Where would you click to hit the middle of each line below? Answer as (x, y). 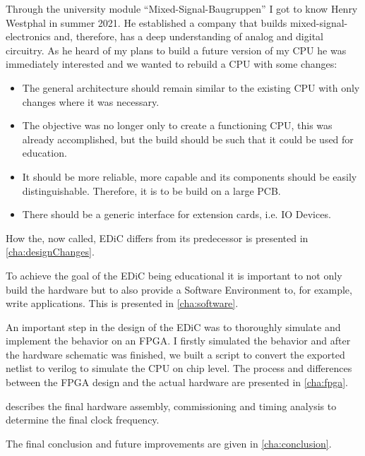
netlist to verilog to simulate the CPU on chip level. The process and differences (179, 368)
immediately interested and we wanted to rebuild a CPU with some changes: (172, 64)
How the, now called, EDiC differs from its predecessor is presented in (157, 238)
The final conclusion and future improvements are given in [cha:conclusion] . (169, 443)
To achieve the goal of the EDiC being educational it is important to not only (174, 275)
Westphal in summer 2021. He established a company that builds (146, 22)
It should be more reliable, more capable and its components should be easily (190, 176)
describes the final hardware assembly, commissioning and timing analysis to (171, 406)
